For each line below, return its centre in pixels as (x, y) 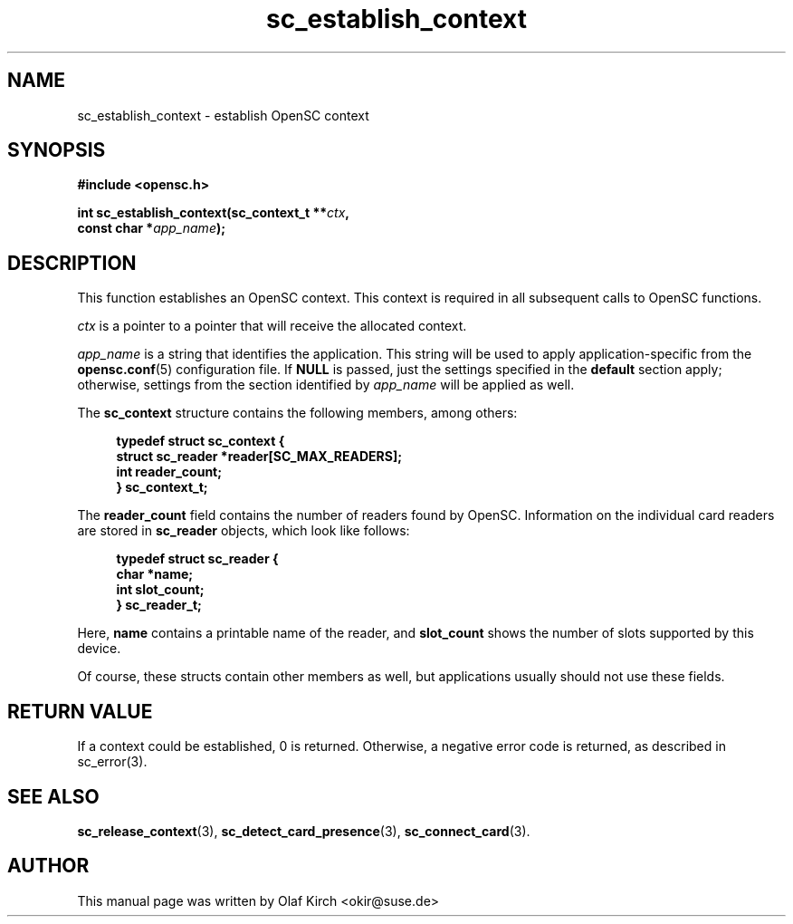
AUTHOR (48, 866)
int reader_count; (169, 472)
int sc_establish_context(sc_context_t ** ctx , (214, 213)
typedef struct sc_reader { (197, 559)
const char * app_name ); (152, 228)
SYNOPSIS (57, 150)
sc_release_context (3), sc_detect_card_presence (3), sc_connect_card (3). (304, 831)
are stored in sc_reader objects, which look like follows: (244, 531)
